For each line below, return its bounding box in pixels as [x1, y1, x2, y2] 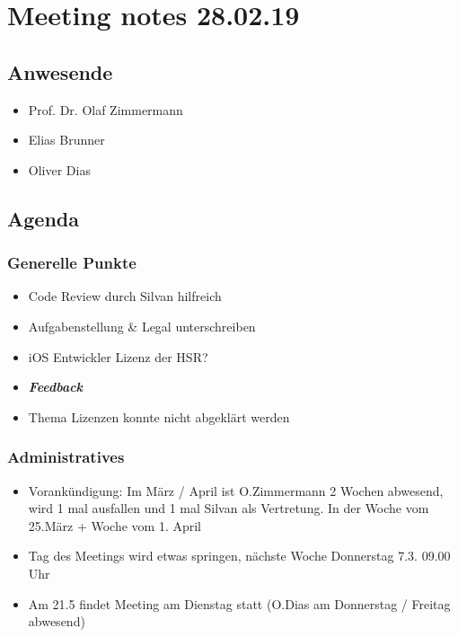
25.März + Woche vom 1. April [28, 516, 201, 535]
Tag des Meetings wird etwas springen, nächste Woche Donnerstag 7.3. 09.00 [28, 546, 451, 565]
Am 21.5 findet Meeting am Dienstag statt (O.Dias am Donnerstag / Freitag [28, 594, 451, 613]
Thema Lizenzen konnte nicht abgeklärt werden [28, 407, 290, 426]
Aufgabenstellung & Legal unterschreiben [28, 316, 256, 335]
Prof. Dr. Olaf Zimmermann [28, 100, 183, 119]
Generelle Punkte [7, 252, 137, 274]
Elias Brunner [28, 130, 105, 149]
